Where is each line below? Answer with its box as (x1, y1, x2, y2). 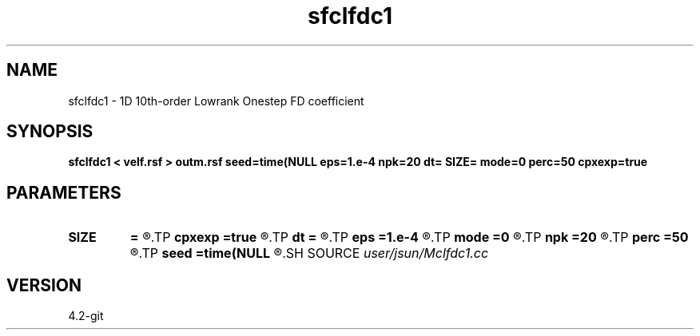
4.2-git (68, 309, 104, 323)
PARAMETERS (6, 182, 121, 203)
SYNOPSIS (6, 121, 93, 142)
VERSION (6, 275, 82, 295)
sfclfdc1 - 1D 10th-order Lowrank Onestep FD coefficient (68, 93, 364, 108)
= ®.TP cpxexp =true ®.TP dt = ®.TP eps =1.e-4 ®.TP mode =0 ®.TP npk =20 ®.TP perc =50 (129, 229, 689, 246)
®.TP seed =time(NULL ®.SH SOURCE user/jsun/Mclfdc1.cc (129, 245, 489, 262)
